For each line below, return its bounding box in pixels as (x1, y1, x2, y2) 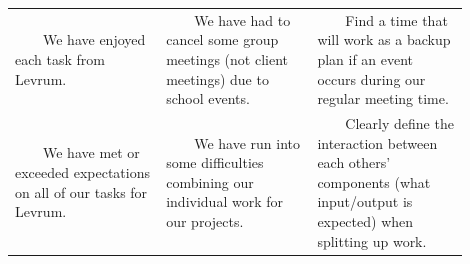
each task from (15, 48, 105, 69)
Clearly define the (345, 112, 454, 133)
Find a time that (345, 9, 448, 30)
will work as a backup (317, 29, 451, 50)
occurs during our (317, 68, 426, 89)
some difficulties (166, 152, 264, 173)
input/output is (317, 191, 413, 212)
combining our (166, 171, 254, 192)
